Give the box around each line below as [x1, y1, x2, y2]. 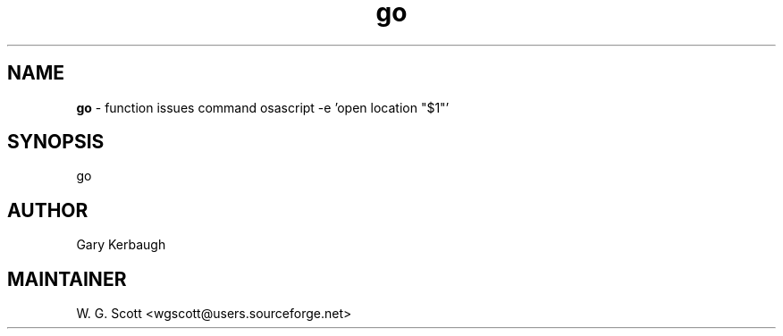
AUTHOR [7, 198, 88, 222]
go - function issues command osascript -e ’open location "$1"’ [76, 99, 450, 115]
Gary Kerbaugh [76, 237, 166, 253]
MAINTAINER [7, 267, 127, 290]
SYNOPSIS [7, 130, 105, 154]
